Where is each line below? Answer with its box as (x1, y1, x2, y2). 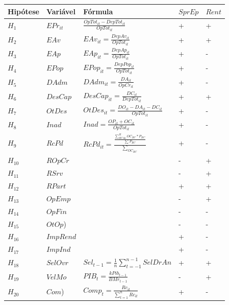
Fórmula (83, 6, 113, 16)
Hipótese (8, 6, 39, 16)
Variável (46, 6, 75, 16)
